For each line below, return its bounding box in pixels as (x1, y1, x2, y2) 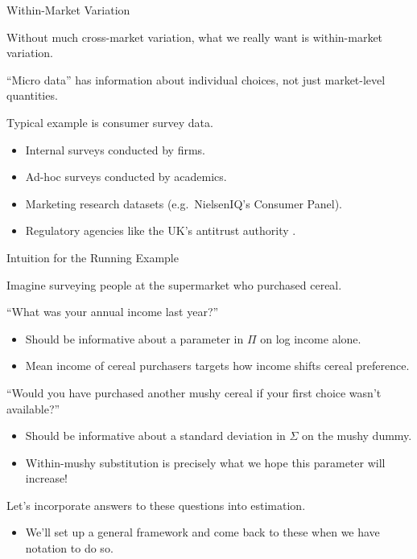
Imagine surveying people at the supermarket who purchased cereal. (6, 276, 342, 293)
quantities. (6, 87, 58, 104)
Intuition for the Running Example (6, 249, 179, 265)
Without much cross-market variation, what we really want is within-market (6, 28, 383, 45)
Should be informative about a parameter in (25, 330, 244, 347)
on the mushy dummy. (302, 427, 412, 444)
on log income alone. (260, 330, 361, 347)
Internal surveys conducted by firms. (25, 141, 205, 158)
